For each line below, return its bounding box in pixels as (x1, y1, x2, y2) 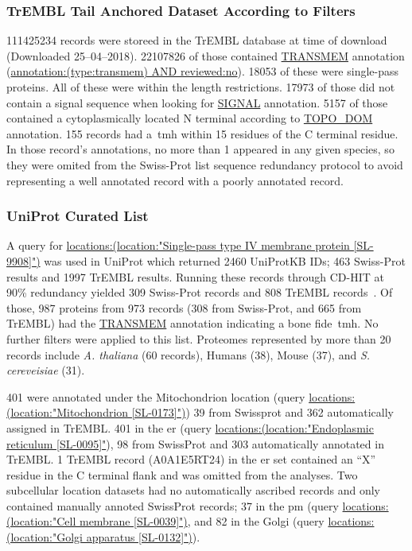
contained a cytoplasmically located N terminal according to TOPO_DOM (6, 110, 373, 126)
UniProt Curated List (6, 206, 149, 226)
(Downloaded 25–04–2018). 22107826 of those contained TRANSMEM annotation (6, 47, 405, 64)
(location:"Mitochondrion (6, 404, 129, 421)
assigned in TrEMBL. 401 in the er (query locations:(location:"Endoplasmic (6, 419, 374, 436)
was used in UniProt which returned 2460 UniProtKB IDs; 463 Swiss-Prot (44, 252, 406, 269)
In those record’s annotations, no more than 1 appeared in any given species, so (6, 141, 395, 157)
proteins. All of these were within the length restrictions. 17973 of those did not (6, 79, 395, 95)
